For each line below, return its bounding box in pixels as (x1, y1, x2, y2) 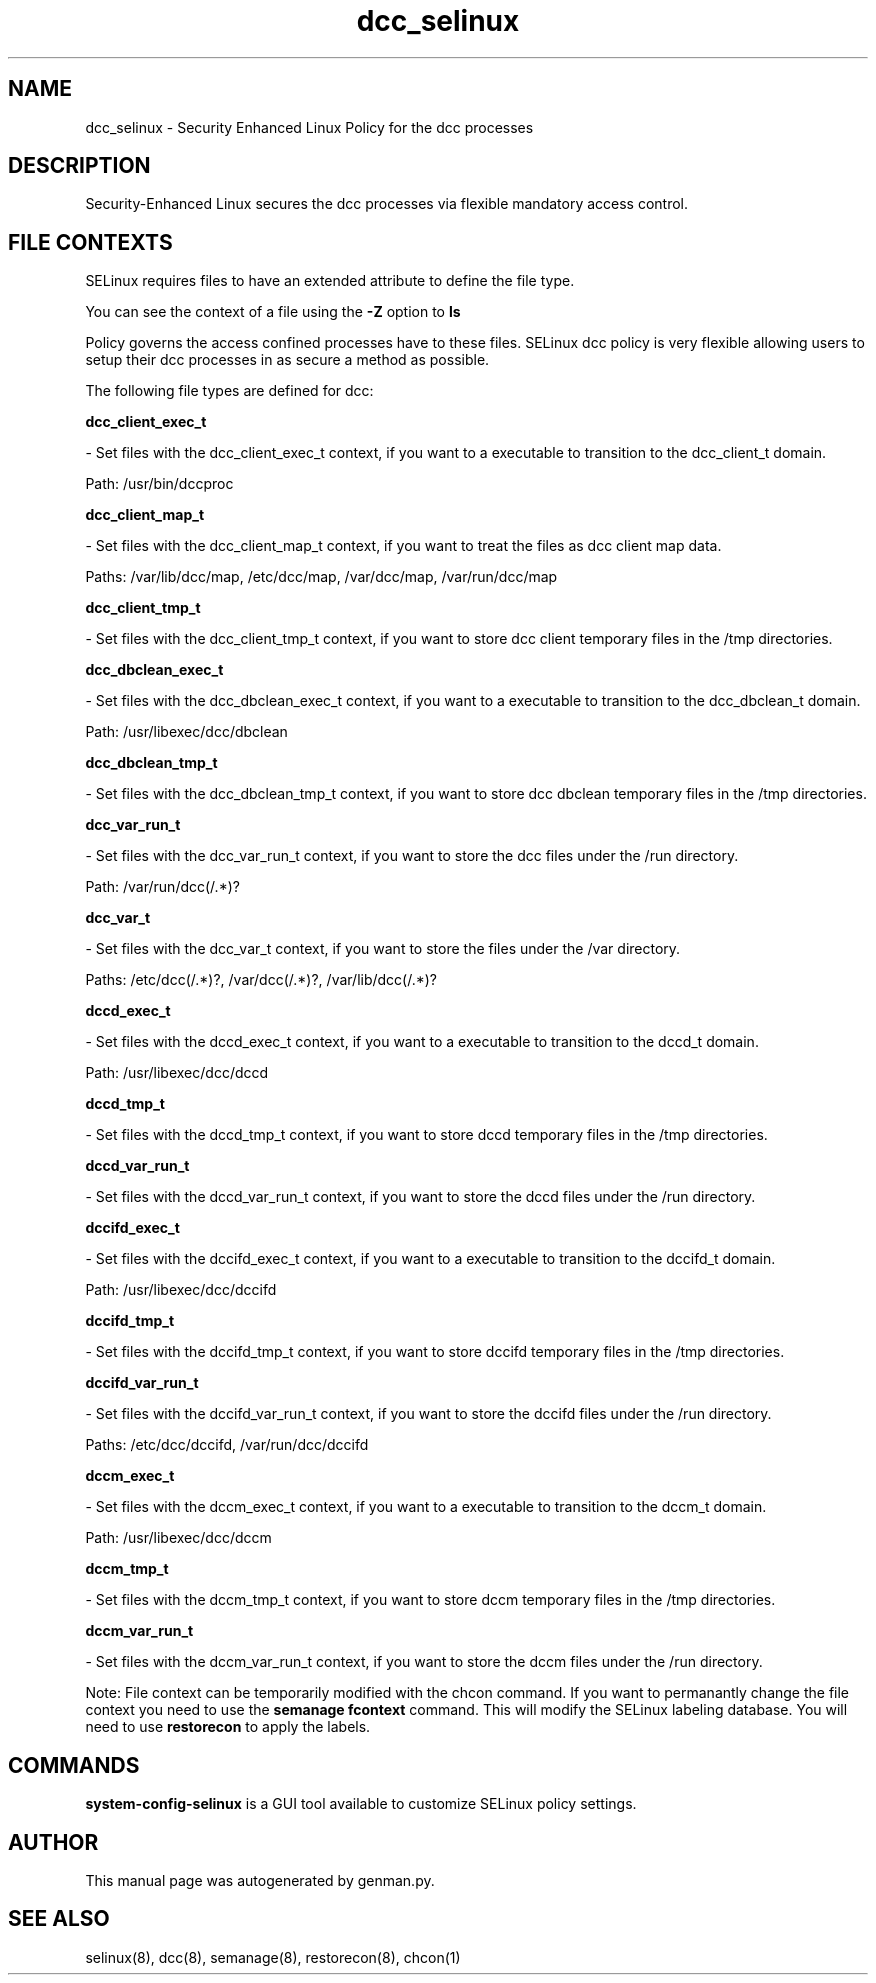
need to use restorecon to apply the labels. (85, 1718, 371, 1736)
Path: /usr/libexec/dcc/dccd (85, 1064, 269, 1082)
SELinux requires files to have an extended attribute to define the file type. (85, 272, 575, 290)
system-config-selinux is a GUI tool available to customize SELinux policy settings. (85, 1795, 637, 1813)
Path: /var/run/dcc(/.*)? (85, 878, 240, 896)
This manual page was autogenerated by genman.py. (85, 1871, 435, 1889)
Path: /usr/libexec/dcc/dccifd (85, 1281, 277, 1299)
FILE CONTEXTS (8, 229, 173, 255)
